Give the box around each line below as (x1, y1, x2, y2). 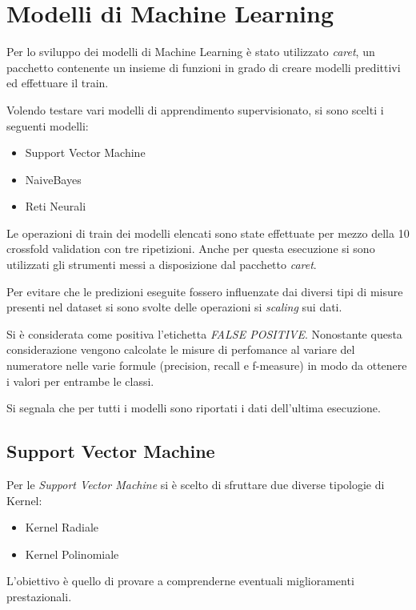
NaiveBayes (25, 171, 82, 187)
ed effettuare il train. (6, 74, 109, 91)
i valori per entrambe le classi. (6, 372, 154, 389)
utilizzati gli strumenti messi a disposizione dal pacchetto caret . (6, 256, 317, 273)
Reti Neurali (25, 198, 86, 215)
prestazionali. (6, 588, 72, 604)
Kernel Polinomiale (25, 545, 119, 562)
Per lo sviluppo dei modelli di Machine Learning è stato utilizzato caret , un (6, 43, 375, 60)
